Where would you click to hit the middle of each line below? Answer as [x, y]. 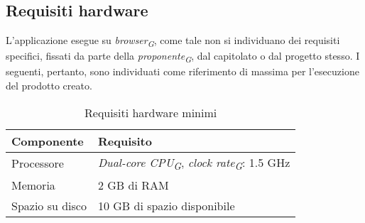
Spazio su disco [49, 205]
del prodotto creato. [49, 86]
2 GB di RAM [133, 185]
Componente [48, 141]
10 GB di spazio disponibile [166, 205]
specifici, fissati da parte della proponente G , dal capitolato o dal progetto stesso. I [183, 57]
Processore [38, 163]
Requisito [125, 141]
